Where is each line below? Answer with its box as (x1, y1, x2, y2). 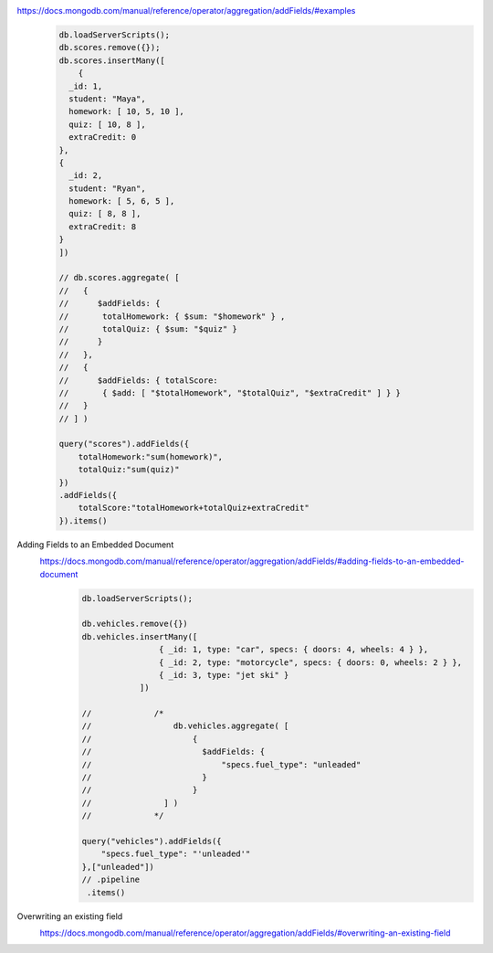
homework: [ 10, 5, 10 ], (68, 106, 184, 117)
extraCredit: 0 (68, 132, 137, 143)
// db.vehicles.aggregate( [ (81, 721, 289, 731)
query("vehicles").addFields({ (81, 836, 223, 846)
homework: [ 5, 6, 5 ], (68, 196, 175, 206)
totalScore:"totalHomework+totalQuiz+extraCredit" (78, 503, 309, 514)
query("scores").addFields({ (58, 439, 190, 450)
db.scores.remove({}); (58, 42, 161, 53)
